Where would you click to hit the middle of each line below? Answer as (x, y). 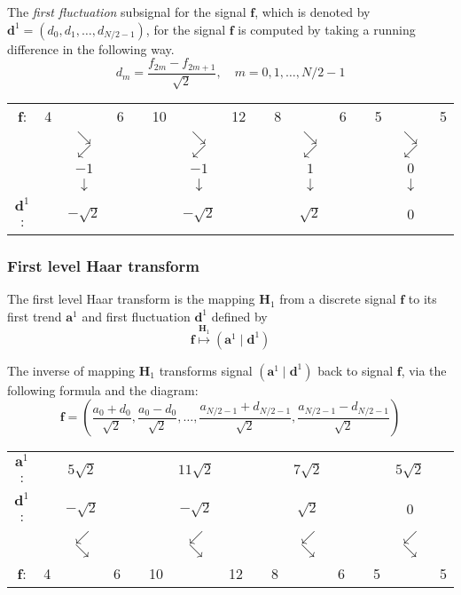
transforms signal (206, 370)
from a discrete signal (338, 299)
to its (422, 299)
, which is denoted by (313, 12)
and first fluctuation (136, 316)
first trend (35, 316)
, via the (424, 370)
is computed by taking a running (327, 29)
